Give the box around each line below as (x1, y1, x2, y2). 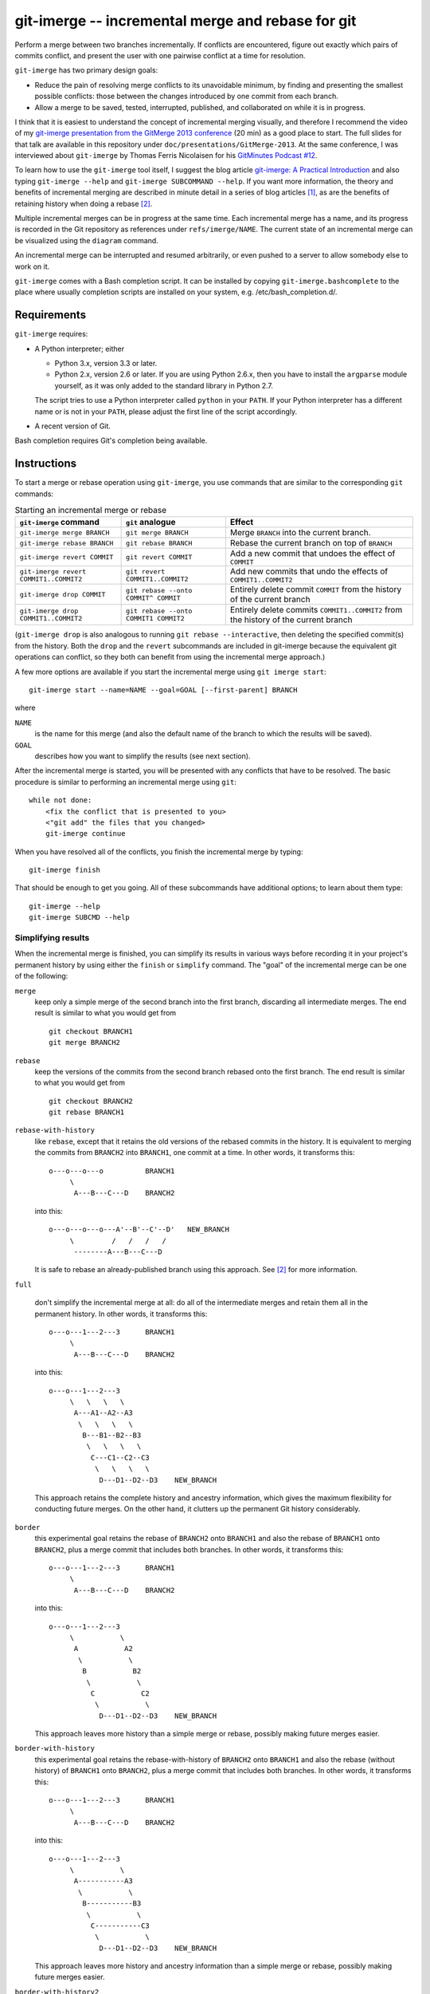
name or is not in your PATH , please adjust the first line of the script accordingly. (34, 407, 298, 416)
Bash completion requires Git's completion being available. (14, 435, 208, 446)
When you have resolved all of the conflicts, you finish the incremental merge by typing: (14, 846, 303, 857)
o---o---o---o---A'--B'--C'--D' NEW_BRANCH (49, 1225, 230, 1234)
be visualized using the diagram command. (14, 235, 158, 245)
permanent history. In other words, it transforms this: (34, 1309, 208, 1318)
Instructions (14, 457, 77, 471)
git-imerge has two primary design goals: (14, 65, 158, 75)
